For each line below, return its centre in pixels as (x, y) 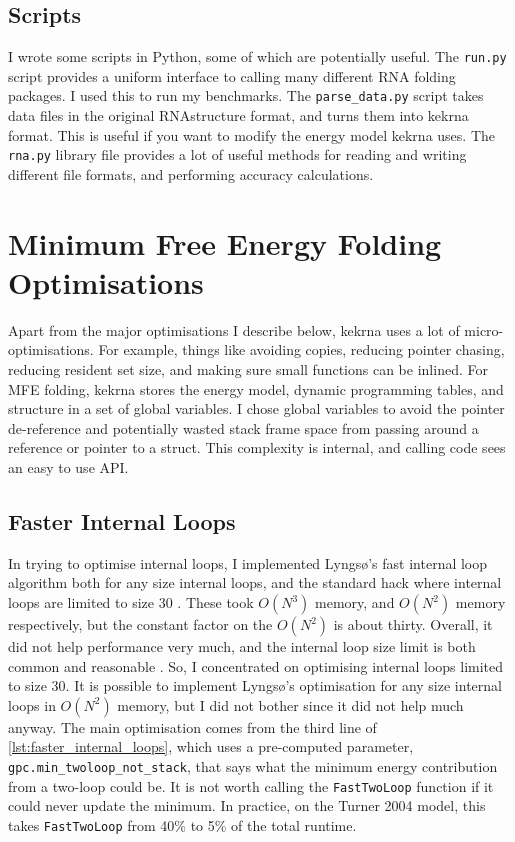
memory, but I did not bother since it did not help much (290, 704)
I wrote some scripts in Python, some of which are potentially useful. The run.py (257, 56)
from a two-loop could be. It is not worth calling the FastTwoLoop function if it (251, 785)
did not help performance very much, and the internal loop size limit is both (242, 646)
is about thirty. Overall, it (413, 624)
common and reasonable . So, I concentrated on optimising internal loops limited (256, 665)
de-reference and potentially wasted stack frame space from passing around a (243, 427)
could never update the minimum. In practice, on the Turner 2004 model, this (247, 805)
